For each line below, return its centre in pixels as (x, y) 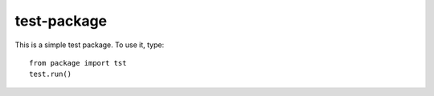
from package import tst (78, 63)
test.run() (51, 74)
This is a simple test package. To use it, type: (90, 45)
